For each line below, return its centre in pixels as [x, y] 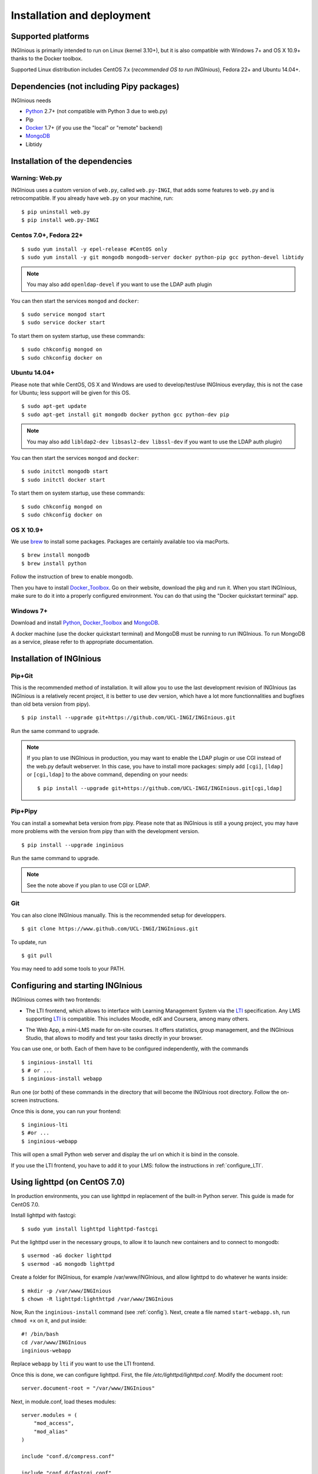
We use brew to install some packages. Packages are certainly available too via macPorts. [120, 542]
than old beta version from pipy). [51, 704]
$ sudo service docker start [63, 323]
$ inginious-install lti [57, 1062]
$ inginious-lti [45, 1125]
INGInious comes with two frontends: [56, 1000]
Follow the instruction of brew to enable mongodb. [72, 577]
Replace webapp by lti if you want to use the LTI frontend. [83, 1364]
